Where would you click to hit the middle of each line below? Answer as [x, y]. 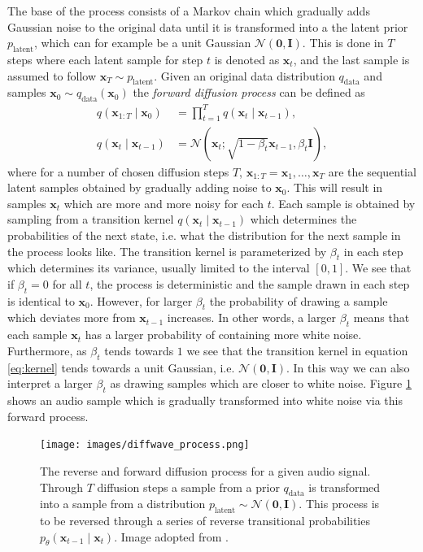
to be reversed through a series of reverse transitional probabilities [205, 521]
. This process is [339, 504]
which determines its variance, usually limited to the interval [159, 268]
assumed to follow [52, 75]
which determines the [303, 219]
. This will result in [335, 187]
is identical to [41, 300]
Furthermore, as [47, 350]
